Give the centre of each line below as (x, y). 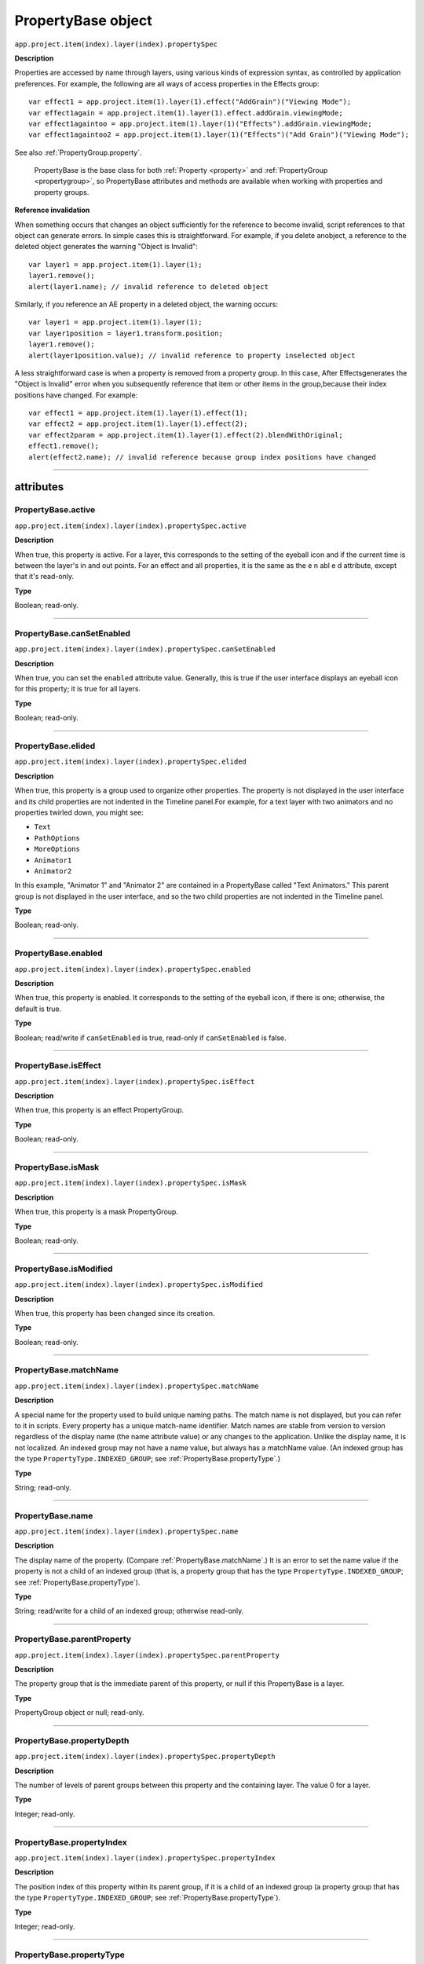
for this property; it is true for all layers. (78, 689)
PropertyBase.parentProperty (73, 1640)
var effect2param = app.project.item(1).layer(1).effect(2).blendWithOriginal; (186, 435)
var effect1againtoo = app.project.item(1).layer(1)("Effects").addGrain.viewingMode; (200, 123)
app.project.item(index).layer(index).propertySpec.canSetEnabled (145, 649)
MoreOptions (57, 849)
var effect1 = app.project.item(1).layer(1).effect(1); (138, 413)
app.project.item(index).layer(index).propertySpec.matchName (137, 1386)
